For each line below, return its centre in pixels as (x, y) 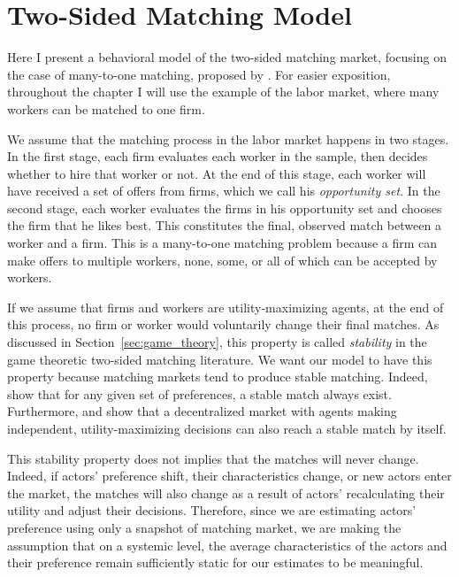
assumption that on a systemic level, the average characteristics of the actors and (227, 545)
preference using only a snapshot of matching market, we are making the (204, 527)
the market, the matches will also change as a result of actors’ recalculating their (226, 492)
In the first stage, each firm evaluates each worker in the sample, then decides (218, 156)
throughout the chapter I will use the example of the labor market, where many (223, 92)
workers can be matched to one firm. (106, 108)
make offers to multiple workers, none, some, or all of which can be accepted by (222, 260)
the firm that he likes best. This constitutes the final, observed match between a (224, 225)
